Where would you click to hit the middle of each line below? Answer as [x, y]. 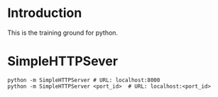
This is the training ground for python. [63, 33]
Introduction [45, 13]
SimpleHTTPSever [63, 61]
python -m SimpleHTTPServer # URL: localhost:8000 [84, 80]
